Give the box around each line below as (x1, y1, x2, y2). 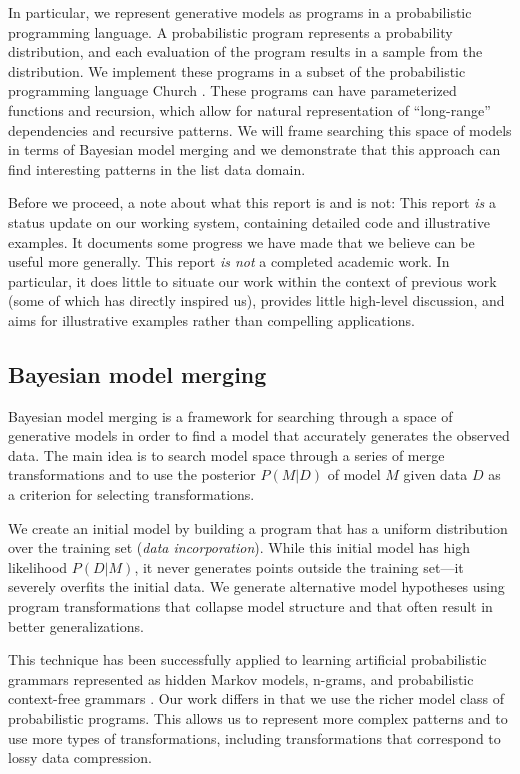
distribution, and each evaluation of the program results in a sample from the (8, 41, 483, 62)
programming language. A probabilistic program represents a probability (8, 21, 453, 42)
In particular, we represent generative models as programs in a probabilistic (8, 2, 472, 22)
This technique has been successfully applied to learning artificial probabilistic (8, 649, 487, 670)
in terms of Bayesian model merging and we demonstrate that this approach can (8, 139, 501, 160)
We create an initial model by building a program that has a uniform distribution (8, 517, 508, 538)
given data (403, 464, 468, 485)
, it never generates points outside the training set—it (134, 556, 464, 577)
